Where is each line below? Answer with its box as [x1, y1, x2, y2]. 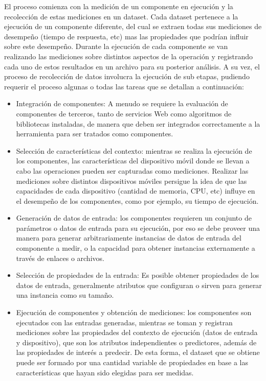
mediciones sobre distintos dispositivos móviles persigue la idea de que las [16, 175, 247, 186]
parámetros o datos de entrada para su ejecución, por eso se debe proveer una [16, 222, 260, 233]
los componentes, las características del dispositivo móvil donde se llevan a [16, 155, 250, 166]
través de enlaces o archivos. [16, 252, 104, 263]
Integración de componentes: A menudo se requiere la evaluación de [16, 98, 228, 109]
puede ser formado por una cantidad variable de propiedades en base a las [16, 357, 248, 367]
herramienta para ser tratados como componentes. [16, 128, 173, 139]
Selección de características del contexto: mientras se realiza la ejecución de [16, 145, 252, 156]
